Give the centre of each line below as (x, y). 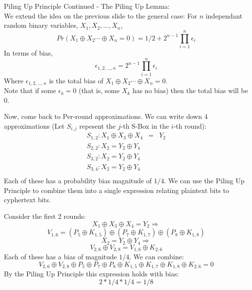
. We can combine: (157, 257)
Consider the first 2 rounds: (45, 216)
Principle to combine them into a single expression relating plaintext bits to (117, 190)
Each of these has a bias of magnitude (60, 257)
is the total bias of (76, 80)
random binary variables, (41, 25)
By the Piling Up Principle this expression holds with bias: (92, 274)
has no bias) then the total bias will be (190, 90)
